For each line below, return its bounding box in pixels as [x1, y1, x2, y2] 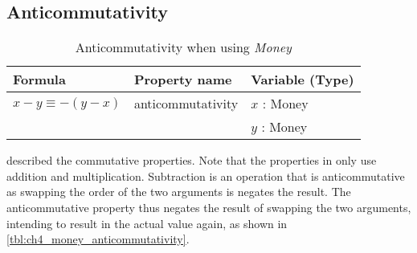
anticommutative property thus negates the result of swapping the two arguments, [6, 198, 411, 215]
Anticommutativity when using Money [75, 38, 292, 57]
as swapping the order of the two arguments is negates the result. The [6, 183, 351, 200]
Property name [133, 70, 232, 89]
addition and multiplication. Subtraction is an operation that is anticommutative [6, 167, 405, 184]
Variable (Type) [251, 70, 354, 89]
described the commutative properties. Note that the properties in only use [6, 152, 377, 169]
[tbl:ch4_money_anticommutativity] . [6, 231, 190, 247]
